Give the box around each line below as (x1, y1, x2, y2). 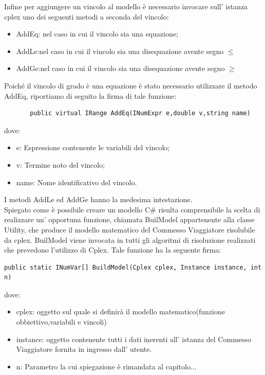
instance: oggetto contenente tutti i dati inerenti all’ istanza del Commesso (16, 333, 252, 344)
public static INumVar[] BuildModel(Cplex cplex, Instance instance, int (4, 263, 262, 271)
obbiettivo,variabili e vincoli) (16, 316, 107, 327)
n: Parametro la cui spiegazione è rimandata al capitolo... (16, 361, 197, 371)
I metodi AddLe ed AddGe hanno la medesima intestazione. (4, 194, 193, 205)
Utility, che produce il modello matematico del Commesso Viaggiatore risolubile (4, 224, 255, 235)
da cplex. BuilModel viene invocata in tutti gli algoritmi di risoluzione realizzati (4, 234, 256, 245)
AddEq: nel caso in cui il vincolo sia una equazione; (16, 28, 178, 39)
